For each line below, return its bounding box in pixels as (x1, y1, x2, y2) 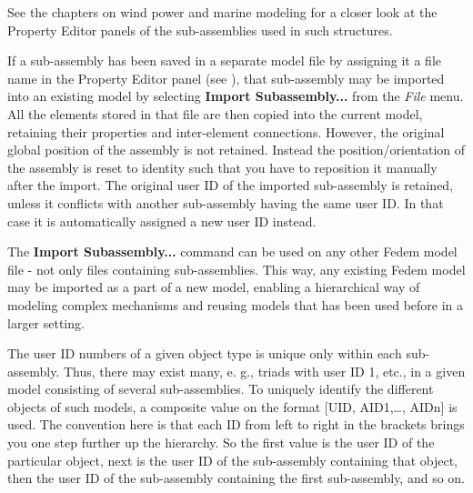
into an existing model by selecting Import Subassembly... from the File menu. (7, 86, 464, 106)
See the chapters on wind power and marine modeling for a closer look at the (7, 3, 438, 21)
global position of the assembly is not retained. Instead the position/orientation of (7, 140, 466, 159)
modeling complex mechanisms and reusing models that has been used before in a (7, 295, 464, 314)
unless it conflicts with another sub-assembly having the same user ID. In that (7, 193, 444, 212)
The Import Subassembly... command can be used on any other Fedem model (7, 242, 458, 261)
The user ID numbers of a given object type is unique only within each (7, 344, 402, 363)
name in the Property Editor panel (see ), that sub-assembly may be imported (7, 68, 445, 87)
